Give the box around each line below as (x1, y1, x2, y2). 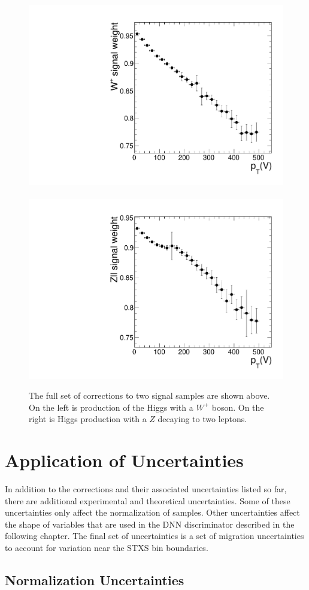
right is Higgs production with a (29, 413, 147, 425)
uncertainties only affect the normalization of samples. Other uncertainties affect (5, 506, 300, 519)
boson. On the (211, 401, 264, 413)
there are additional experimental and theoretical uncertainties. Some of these (5, 494, 290, 507)
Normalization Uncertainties (5, 570, 184, 589)
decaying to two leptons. (157, 413, 247, 425)
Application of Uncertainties (5, 448, 244, 472)
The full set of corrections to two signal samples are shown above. (29, 389, 270, 402)
